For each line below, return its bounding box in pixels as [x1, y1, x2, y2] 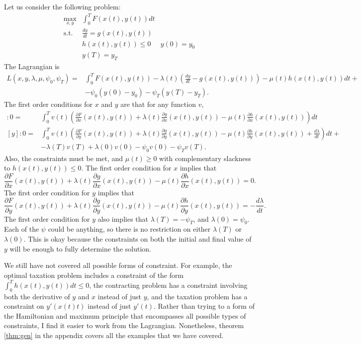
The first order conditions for [4, 99, 93, 109]
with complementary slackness [159, 153, 251, 163]
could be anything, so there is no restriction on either [48, 224, 211, 234]
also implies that [97, 213, 149, 224]
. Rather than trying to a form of [153, 301, 255, 311]
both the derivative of [4, 291, 70, 301]
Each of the [4, 224, 39, 234]
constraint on [4, 301, 44, 311]
